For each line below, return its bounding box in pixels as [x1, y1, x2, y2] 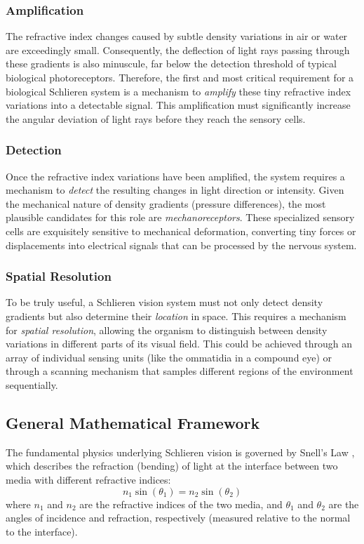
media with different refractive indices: [6, 472, 171, 486]
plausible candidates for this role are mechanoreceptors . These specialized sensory [6, 210, 355, 225]
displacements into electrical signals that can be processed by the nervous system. [6, 237, 357, 252]
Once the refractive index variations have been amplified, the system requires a [6, 168, 345, 183]
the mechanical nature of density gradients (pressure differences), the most [6, 196, 326, 211]
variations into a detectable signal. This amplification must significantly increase [6, 98, 351, 112]
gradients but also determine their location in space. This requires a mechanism [6, 308, 346, 323]
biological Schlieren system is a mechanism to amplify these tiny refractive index [6, 84, 351, 98]
